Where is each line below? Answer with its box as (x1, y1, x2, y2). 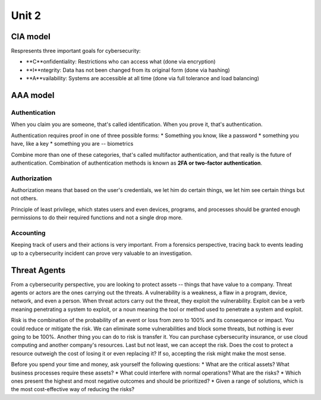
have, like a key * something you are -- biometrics (11, 140, 134, 147)
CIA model (11, 32, 51, 42)
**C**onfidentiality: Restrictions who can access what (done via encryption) (26, 58, 216, 65)
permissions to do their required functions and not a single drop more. (11, 214, 183, 221)
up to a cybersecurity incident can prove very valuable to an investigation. (11, 250, 193, 257)
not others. (11, 195, 38, 202)
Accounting (11, 229, 46, 237)
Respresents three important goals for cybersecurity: (11, 48, 141, 55)
